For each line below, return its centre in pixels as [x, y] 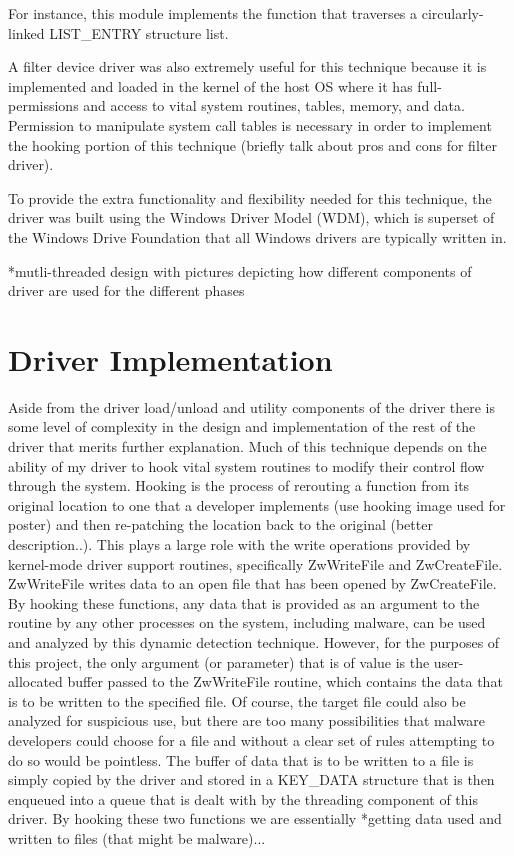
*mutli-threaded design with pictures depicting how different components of [240, 270]
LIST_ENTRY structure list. [139, 32]
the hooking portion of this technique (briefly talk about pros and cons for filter [252, 144]
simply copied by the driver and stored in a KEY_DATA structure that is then [251, 779]
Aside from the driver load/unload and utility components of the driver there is [252, 406]
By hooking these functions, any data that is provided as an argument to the [244, 602]
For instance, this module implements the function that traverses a [213, 13]
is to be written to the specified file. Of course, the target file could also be [237, 700]
